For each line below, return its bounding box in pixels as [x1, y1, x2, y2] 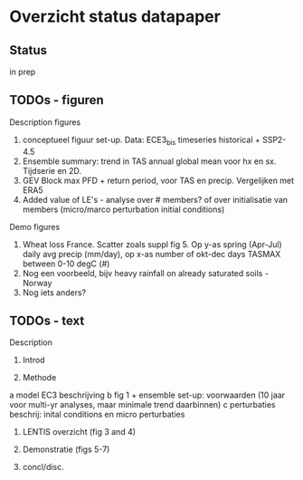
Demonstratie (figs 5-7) [22, 444, 110, 455]
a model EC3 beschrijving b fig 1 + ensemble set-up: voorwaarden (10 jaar [9, 389, 286, 400]
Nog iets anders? [22, 287, 87, 298]
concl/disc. [22, 462, 65, 473]
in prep [9, 66, 36, 77]
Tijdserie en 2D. [22, 165, 82, 176]
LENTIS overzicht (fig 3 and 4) [22, 427, 137, 437]
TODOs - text [9, 313, 85, 328]
